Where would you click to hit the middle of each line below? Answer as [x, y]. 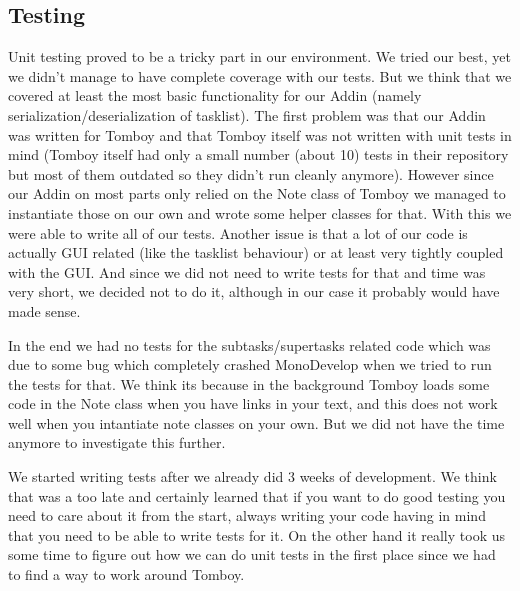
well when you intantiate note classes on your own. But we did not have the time [256, 422]
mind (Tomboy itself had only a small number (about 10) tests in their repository [258, 154]
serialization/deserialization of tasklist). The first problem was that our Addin [247, 114]
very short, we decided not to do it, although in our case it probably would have [254, 291]
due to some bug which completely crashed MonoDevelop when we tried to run [250, 364]
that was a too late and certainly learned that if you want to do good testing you [257, 495]
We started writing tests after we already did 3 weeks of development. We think [252, 476]
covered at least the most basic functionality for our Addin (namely [215, 95]
